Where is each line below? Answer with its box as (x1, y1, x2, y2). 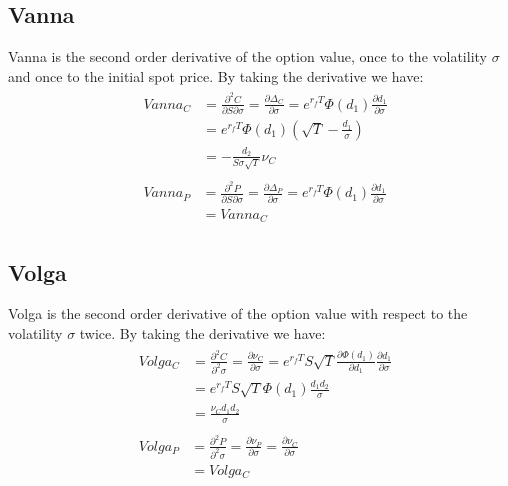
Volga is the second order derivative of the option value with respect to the (8, 303, 468, 324)
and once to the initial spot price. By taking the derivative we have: (8, 65, 424, 86)
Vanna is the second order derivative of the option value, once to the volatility (8, 46, 487, 67)
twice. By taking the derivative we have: (79, 323, 326, 344)
